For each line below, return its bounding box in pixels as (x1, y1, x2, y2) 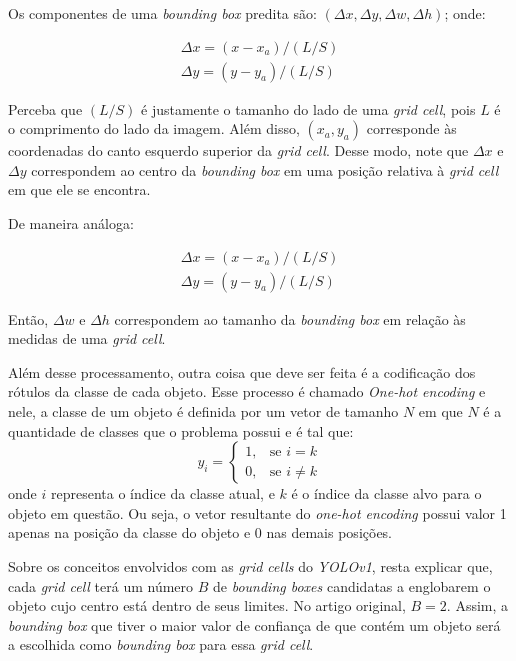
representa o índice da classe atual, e (50, 483, 275, 504)
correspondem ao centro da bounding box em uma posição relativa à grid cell (31, 159, 499, 180)
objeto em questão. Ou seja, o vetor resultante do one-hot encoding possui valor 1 (8, 502, 507, 523)
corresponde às (366, 118, 457, 139)
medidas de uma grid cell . (8, 328, 166, 349)
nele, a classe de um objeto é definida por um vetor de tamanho (8, 401, 399, 422)
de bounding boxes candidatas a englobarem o (213, 575, 491, 596)
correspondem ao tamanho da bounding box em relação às (114, 308, 466, 329)
